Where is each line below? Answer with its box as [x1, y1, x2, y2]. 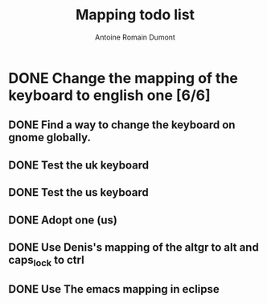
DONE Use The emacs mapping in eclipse [8, 282, 220, 296]
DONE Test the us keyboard [8, 185, 149, 199]
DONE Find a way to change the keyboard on [8, 119, 236, 132]
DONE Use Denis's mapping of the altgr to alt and [8, 240, 259, 254]
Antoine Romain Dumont [95, 32, 175, 42]
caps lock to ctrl [8, 252, 84, 269]
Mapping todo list [75, 6, 195, 24]
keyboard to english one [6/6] [8, 86, 211, 104]
